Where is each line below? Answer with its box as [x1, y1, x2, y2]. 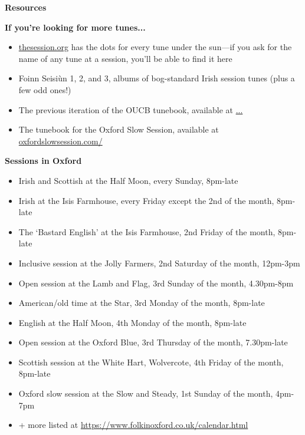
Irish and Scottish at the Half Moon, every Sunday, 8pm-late [18, 174, 238, 186]
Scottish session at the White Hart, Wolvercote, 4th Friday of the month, [18, 355, 284, 368]
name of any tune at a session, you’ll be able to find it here [18, 52, 232, 64]
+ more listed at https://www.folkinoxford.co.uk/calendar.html [18, 418, 248, 431]
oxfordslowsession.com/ [18, 134, 103, 147]
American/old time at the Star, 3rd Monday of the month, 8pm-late [18, 296, 265, 309]
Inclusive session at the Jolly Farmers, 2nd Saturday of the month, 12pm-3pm [18, 256, 300, 269]
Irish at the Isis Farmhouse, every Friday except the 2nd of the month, [18, 194, 274, 206]
